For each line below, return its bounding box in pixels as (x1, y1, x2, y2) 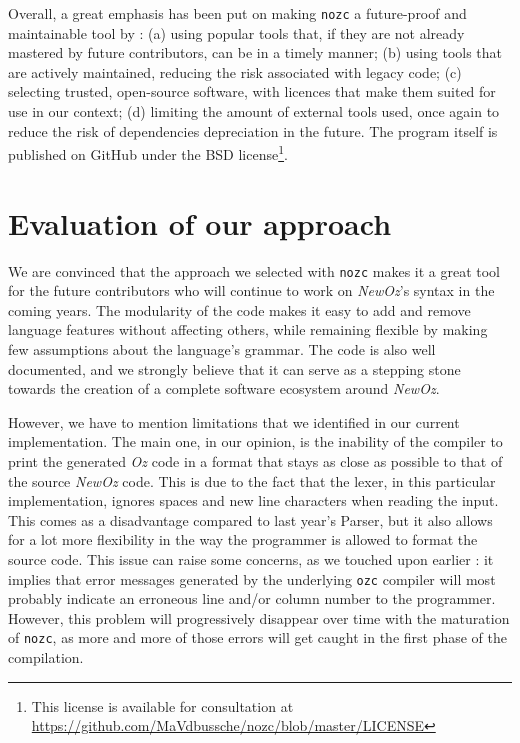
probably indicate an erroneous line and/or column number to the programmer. (8, 588, 496, 609)
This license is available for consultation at (31, 695, 294, 716)
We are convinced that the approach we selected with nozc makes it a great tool (8, 260, 501, 281)
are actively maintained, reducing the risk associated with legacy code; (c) (8, 61, 462, 82)
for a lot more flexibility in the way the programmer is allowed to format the (8, 529, 478, 550)
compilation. (8, 647, 84, 668)
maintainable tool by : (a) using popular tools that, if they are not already (8, 22, 465, 43)
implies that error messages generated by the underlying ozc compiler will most (8, 568, 496, 589)
